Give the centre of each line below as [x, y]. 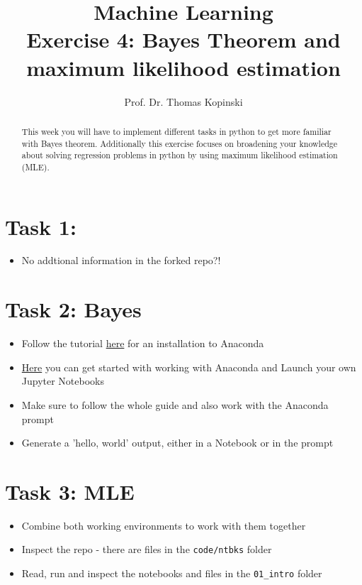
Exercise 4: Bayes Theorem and [183, 39]
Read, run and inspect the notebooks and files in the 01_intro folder [172, 573]
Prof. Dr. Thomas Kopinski [183, 101]
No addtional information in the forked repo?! [121, 260]
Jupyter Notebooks [63, 381]
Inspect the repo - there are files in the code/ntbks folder [147, 549]
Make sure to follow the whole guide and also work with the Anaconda [175, 404]
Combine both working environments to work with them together [164, 525]
